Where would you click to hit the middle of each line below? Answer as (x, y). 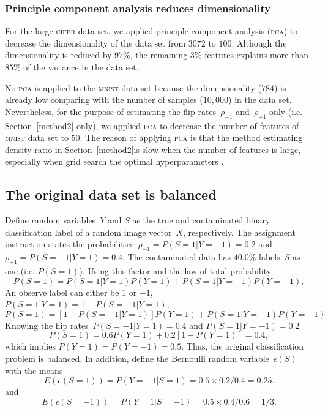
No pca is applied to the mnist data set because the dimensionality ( (133, 87)
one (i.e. (20, 270)
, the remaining (159, 55)
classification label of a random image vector (88, 232)
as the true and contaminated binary (201, 220)
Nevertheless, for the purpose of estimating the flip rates (111, 111)
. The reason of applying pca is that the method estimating (191, 137)
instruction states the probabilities (69, 244)
